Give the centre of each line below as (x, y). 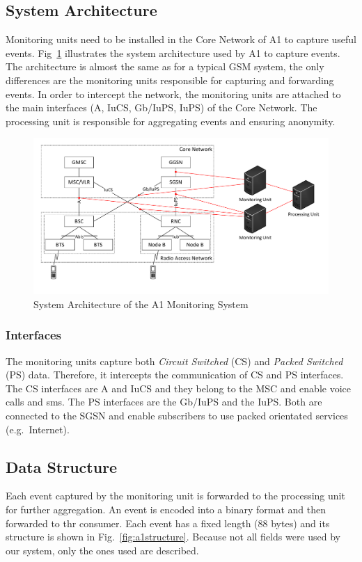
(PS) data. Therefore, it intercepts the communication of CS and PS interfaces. (175, 375)
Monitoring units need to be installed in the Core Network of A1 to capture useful (181, 39)
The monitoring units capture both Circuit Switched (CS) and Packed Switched (174, 361)
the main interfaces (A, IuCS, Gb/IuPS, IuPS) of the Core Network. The (162, 107)
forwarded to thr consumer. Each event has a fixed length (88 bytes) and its (168, 523)
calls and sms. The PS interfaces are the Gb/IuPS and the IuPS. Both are (164, 402)
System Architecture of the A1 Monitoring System (141, 304)
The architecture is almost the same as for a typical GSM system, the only (165, 66)
